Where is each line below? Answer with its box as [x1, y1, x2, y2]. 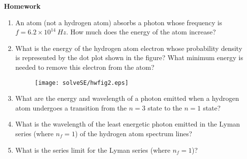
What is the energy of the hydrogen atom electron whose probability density [15, 43, 243, 53]
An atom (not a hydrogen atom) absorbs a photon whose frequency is [15, 17, 222, 27]
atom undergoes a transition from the [15, 102, 127, 112]
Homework [4, 1, 41, 11]
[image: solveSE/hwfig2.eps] [34, 79, 129, 86]
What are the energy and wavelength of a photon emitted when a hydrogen [15, 93, 239, 103]
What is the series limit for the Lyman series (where [15, 144, 170, 155]
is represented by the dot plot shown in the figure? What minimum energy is [15, 52, 244, 63]
